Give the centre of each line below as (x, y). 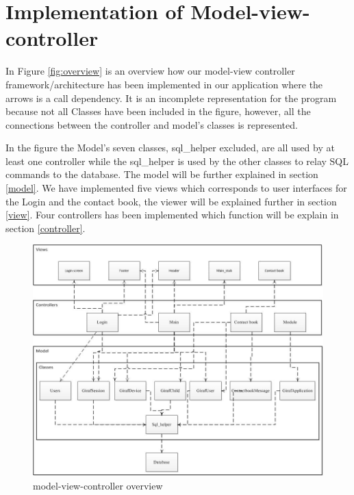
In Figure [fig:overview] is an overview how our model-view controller (150, 71)
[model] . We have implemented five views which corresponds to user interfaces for (176, 188)
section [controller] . (46, 228)
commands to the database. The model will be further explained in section (162, 174)
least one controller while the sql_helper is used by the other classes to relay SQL (177, 161)
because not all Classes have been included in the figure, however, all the (158, 111)
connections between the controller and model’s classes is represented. (152, 124)
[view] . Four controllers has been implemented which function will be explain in (172, 215)
